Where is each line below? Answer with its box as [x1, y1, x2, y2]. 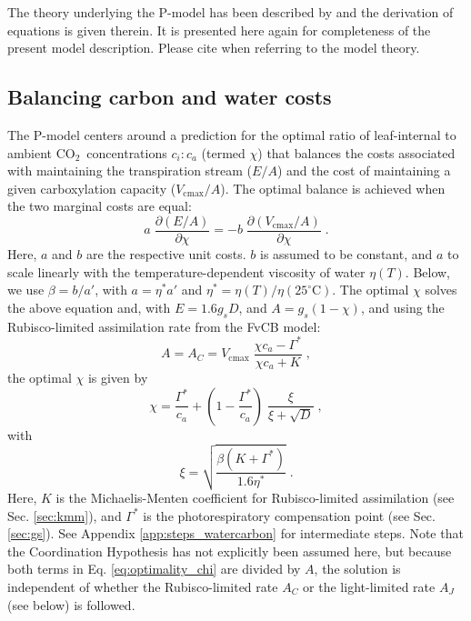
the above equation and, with [7, 297, 171, 316]
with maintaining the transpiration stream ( [7, 161, 253, 180]
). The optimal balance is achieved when [220, 178, 446, 197]
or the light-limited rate [303, 576, 436, 596]
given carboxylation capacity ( [7, 178, 176, 197]
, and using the [360, 297, 445, 316]
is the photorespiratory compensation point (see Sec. [143, 506, 436, 525]
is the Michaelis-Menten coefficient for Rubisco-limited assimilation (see [55, 487, 455, 506]
